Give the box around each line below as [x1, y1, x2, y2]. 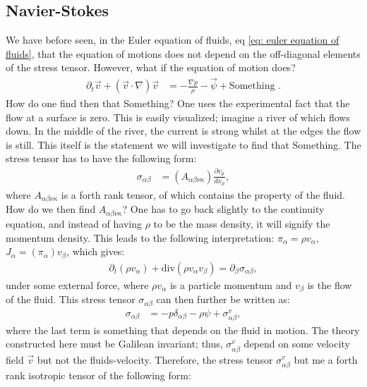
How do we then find [6, 202, 96, 216]
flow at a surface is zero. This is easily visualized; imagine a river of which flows [6, 109, 350, 124]
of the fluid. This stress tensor [6, 292, 136, 307]
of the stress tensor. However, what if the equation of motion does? [6, 60, 296, 75]
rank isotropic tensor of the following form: [6, 367, 191, 382]
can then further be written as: [156, 292, 290, 307]
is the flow [307, 277, 352, 292]
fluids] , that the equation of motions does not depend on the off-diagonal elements [6, 46, 361, 61]
